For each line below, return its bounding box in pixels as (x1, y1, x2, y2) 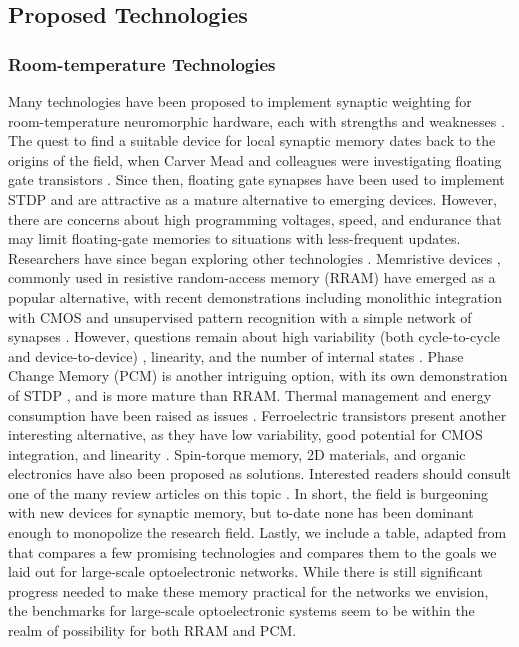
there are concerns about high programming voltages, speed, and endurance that (8, 208, 502, 229)
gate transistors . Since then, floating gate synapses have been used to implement (8, 169, 505, 190)
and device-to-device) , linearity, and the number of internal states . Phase (8, 345, 464, 366)
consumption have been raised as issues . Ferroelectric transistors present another (8, 404, 507, 425)
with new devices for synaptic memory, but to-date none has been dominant (8, 502, 474, 523)
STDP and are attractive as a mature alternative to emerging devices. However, (8, 188, 497, 209)
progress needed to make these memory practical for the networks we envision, (8, 580, 489, 601)
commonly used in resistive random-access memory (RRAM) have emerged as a (8, 267, 496, 288)
